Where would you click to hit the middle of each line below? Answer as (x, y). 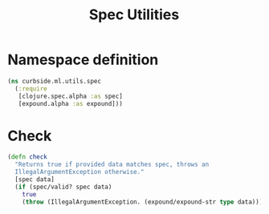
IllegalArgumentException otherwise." (80, 172)
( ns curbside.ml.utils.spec (55, 81)
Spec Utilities (134, 15)
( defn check (27, 157)
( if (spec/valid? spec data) (63, 187)
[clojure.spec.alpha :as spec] (71, 96)
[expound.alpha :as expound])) (71, 103)
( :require (31, 89)
